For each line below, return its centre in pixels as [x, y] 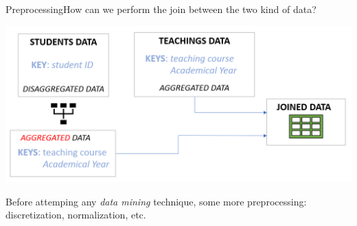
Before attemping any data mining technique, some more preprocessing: [156, 201]
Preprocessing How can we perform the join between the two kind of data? [161, 9]
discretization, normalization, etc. [76, 215]
